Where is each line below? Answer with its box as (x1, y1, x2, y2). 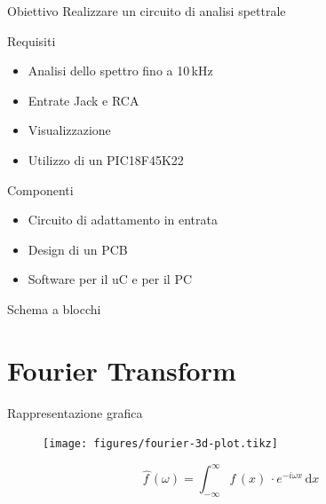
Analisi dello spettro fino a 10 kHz (28, 61, 213, 80)
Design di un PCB (28, 240, 128, 258)
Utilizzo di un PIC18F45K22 (28, 150, 184, 169)
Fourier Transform (7, 351, 236, 388)
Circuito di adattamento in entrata (28, 210, 219, 229)
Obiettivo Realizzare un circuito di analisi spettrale (7, 2, 286, 20)
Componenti (7, 180, 74, 199)
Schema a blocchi (7, 299, 101, 318)
